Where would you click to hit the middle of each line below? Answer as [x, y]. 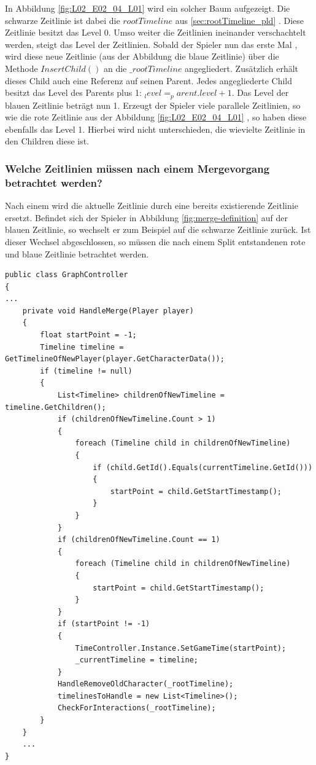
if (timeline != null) [86, 371]
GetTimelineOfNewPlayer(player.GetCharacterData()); [115, 359]
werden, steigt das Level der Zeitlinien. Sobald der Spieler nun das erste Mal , [151, 44]
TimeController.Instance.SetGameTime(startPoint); [181, 648]
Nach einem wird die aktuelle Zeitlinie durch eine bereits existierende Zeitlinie [152, 206]
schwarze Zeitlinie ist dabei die [63, 20]
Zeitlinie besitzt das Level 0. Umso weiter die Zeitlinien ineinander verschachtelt [156, 32]
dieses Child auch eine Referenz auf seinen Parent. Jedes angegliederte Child [149, 80]
